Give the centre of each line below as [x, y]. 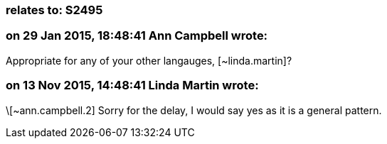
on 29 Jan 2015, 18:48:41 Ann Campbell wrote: [137, 36]
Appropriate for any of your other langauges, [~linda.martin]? [149, 60]
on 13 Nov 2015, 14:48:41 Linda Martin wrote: [132, 85]
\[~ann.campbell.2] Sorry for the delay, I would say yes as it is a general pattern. [194, 110]
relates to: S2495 [54, 10]
